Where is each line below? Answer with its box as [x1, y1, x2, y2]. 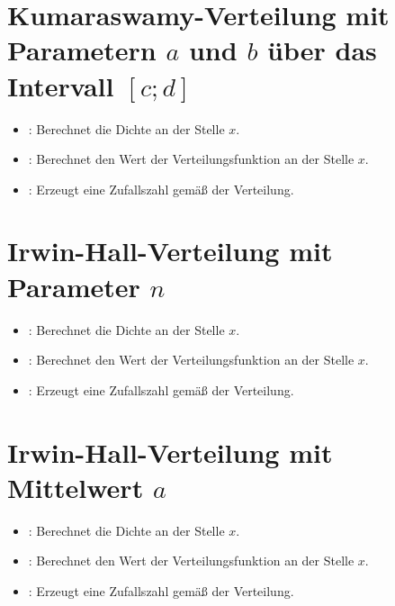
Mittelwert [7, 468, 144, 505]
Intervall [7, 67, 114, 104]
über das [267, 32, 377, 68]
